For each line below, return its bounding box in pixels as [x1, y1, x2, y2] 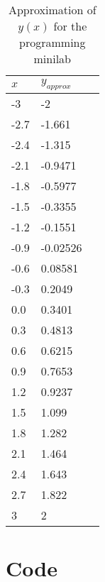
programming [19, 34, 86, 50]
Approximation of [8, 1, 96, 18]
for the [53, 18, 87, 34]
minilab [33, 50, 72, 67]
